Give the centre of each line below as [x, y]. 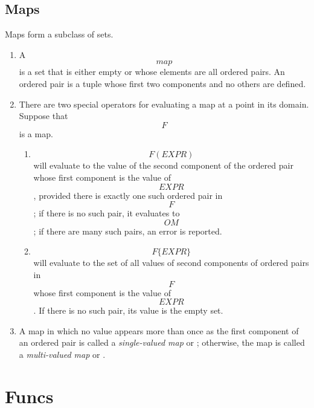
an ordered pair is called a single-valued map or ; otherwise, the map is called [162, 342]
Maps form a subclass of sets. [59, 34]
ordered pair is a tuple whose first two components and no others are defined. [162, 83]
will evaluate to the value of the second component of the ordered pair [163, 165]
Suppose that [43, 116]
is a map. [36, 133]
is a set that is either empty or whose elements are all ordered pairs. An [152, 72]
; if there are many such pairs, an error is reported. [128, 231]
